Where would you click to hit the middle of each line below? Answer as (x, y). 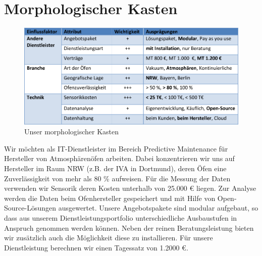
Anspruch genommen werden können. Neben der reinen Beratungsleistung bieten (129, 227)
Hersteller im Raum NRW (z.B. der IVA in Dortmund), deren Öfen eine (115, 168)
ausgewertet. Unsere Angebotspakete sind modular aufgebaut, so (158, 208)
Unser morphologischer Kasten (72, 132)
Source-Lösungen (30, 208)
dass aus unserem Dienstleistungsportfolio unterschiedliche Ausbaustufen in (121, 217)
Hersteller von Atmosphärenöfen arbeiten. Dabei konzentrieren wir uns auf (119, 158)
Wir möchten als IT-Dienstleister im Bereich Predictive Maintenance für (116, 148)
